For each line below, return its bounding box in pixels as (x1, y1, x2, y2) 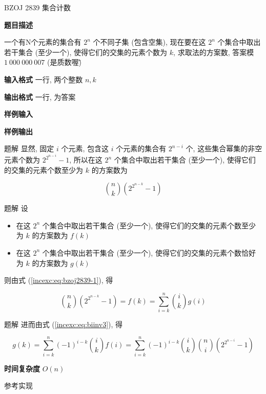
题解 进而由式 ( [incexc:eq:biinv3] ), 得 (4, 318, 123, 329)
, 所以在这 (69, 154, 103, 165)
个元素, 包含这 (61, 143, 109, 154)
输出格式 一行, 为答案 (4, 91, 76, 102)
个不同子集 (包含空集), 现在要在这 (93, 37, 206, 47)
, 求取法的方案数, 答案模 (173, 46, 254, 57)
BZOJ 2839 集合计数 (4, 2, 71, 12)
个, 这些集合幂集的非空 (186, 143, 262, 154)
